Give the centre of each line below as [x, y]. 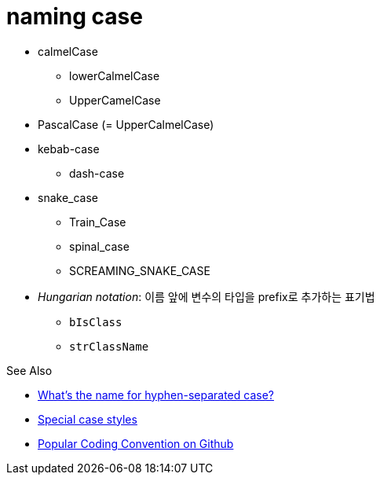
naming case [75, 17]
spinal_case [99, 246]
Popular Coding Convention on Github [136, 443]
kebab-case [69, 149]
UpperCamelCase [115, 100]
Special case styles [88, 419]
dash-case [97, 173]
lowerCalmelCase [115, 75]
